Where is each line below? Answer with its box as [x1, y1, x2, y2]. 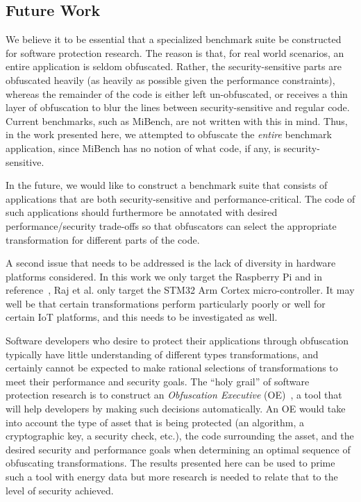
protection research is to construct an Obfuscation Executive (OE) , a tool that [6, 387, 342, 402]
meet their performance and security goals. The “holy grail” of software [6, 374, 310, 388]
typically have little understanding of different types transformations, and [6, 346, 319, 361]
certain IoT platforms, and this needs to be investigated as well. [6, 310, 278, 324]
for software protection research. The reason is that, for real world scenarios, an [6, 45, 344, 60]
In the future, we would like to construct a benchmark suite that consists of [6, 178, 328, 192]
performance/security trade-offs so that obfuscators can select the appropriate [6, 218, 337, 233]
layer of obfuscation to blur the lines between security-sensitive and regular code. [6, 100, 350, 115]
